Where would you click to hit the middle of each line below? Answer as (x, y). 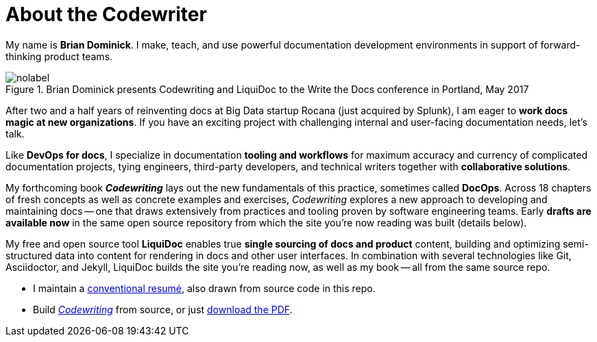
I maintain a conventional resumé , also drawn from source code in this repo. (204, 288)
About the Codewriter (106, 14)
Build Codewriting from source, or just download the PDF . (163, 309)
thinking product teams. (59, 56)
